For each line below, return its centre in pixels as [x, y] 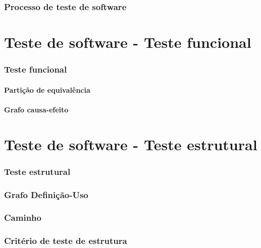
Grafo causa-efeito [36, 109]
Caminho [23, 218]
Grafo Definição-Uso [46, 194]
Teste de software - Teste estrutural [131, 144]
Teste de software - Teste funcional [128, 42]
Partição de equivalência [47, 89]
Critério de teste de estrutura [66, 241]
